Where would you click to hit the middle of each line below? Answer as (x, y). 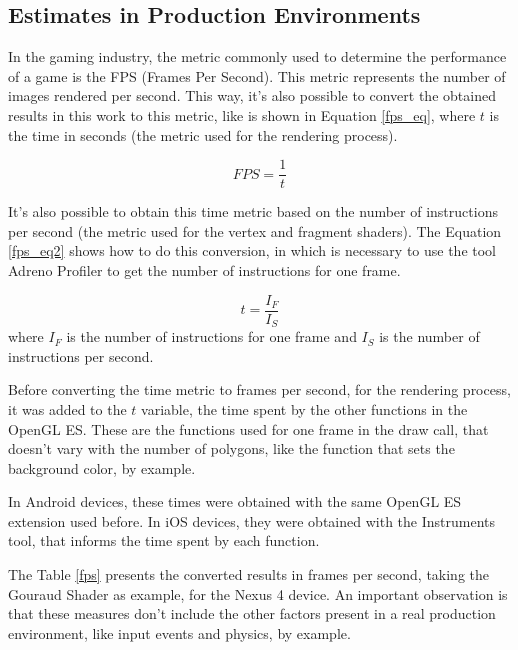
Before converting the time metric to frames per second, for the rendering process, (259, 389)
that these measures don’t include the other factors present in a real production (252, 613)
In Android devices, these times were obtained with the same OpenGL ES (235, 501)
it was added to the (67, 408)
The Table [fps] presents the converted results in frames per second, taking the (249, 574)
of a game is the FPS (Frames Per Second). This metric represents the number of (257, 75)
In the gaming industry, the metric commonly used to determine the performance (257, 56)
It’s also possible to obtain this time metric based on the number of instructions (253, 211)
